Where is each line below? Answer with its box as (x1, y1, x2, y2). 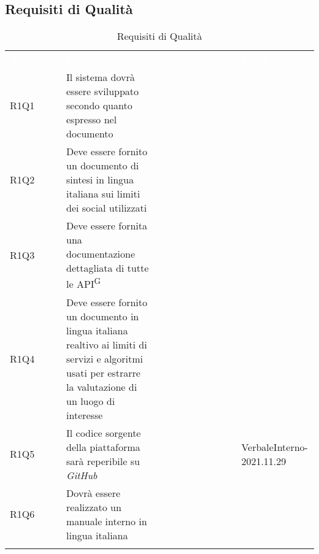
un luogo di (66, 393, 115, 408)
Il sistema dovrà (66, 70, 135, 85)
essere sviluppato (66, 84, 139, 99)
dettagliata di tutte (66, 261, 149, 275)
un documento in (66, 309, 139, 323)
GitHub (66, 467, 98, 482)
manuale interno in (66, 514, 147, 528)
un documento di (66, 158, 139, 173)
